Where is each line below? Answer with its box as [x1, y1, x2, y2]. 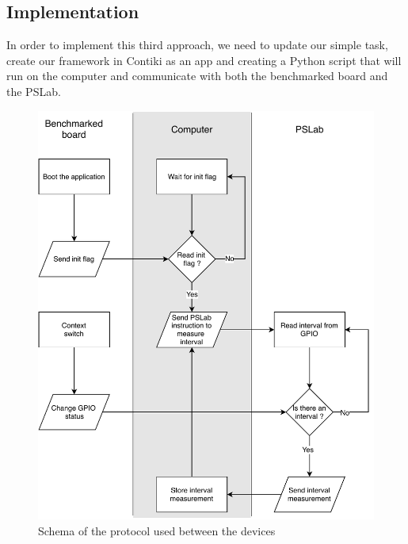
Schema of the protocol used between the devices [38, 522, 276, 538]
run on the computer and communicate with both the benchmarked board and [6, 67, 388, 84]
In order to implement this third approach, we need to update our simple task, [6, 36, 388, 53]
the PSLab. [6, 82, 61, 99]
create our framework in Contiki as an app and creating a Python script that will [6, 52, 402, 68]
